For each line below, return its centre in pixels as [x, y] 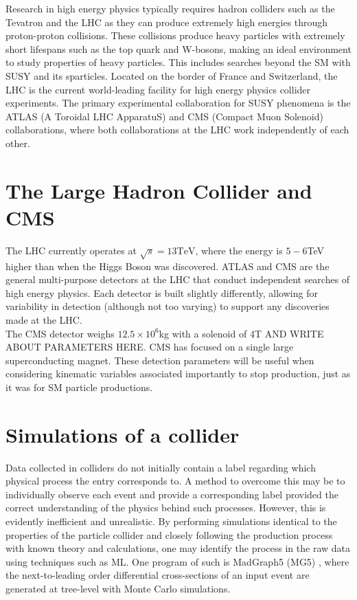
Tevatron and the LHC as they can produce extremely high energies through [167, 22]
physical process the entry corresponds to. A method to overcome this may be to [175, 481]
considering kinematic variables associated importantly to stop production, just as [178, 374]
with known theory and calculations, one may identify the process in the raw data [178, 548]
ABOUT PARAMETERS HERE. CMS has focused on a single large [150, 347]
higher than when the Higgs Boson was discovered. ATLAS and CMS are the [168, 266]
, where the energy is [239, 250]
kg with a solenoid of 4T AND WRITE [241, 333]
